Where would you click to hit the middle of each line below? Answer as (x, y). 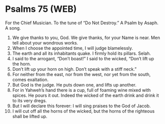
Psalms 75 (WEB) (41, 9)
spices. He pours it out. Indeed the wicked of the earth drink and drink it (85, 95)
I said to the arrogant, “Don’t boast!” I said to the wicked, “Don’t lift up (83, 58)
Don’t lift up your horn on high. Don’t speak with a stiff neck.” (74, 69)
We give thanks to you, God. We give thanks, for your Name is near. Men (86, 38)
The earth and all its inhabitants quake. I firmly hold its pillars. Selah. (82, 53)
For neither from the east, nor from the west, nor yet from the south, (81, 74)
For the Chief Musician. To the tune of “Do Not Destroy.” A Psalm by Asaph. (82, 23)
